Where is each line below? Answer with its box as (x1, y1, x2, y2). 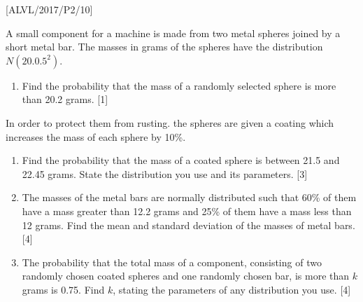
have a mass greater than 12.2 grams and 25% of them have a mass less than (22, 203, 352, 218)
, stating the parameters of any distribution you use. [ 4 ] (113, 282, 351, 296)
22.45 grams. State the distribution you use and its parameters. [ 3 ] (22, 166, 308, 181)
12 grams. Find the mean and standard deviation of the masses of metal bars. (22, 217, 355, 232)
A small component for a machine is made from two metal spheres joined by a (6, 25, 341, 40)
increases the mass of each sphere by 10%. (6, 129, 186, 144)
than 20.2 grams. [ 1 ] (22, 92, 108, 107)
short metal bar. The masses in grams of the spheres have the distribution (6, 39, 323, 54)
